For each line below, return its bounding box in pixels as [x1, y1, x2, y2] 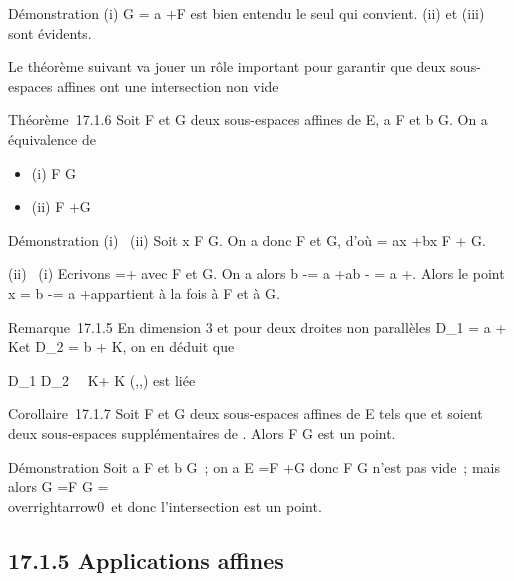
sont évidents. [8, 22, 92, 43]
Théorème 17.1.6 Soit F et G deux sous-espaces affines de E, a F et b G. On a [8, 109, 488, 130]
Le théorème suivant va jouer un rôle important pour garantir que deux [8, 56, 446, 77]
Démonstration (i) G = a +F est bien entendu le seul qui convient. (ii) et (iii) [8, 3, 485, 23]
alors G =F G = [8, 476, 109, 497]
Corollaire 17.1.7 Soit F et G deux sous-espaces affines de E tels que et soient [8, 403, 483, 424]
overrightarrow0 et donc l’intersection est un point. [8, 495, 322, 516]
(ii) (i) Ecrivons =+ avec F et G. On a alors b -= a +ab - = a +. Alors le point [8, 263, 505, 284]
